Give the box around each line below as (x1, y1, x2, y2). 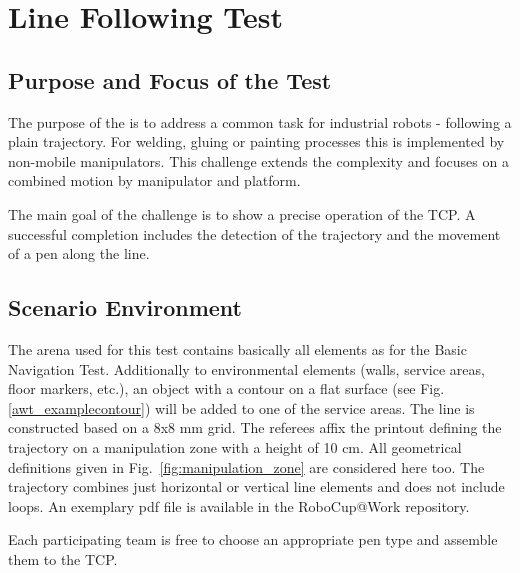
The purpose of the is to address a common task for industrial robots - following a (8, 111, 512, 132)
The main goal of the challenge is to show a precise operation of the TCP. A (8, 203, 476, 224)
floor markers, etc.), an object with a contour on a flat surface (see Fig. (8, 378, 445, 399)
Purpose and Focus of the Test (8, 64, 332, 95)
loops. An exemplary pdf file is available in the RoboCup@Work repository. (8, 495, 470, 516)
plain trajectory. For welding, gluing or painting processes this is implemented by (8, 131, 505, 152)
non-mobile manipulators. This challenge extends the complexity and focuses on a (8, 150, 509, 171)
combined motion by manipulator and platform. (8, 170, 301, 191)
